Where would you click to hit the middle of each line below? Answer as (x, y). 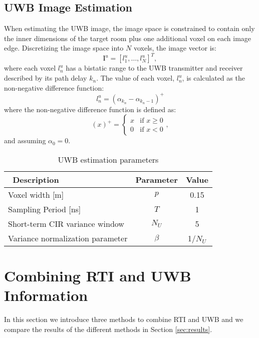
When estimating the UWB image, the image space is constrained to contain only (129, 28)
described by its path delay (46, 78)
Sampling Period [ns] (45, 209)
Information (46, 295)
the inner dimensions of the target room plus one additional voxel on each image (128, 38)
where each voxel (30, 68)
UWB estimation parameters (108, 159)
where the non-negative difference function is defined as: (90, 109)
